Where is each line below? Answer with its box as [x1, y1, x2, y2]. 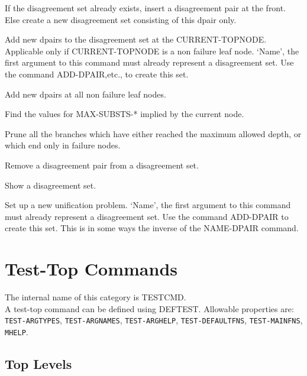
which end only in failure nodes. [5, 139, 121, 151]
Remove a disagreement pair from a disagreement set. [5, 158, 199, 171]
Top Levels [5, 354, 72, 372]
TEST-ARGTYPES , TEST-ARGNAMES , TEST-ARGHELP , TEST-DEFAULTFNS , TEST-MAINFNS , [5, 314, 303, 326]
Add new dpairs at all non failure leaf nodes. [5, 87, 166, 100]
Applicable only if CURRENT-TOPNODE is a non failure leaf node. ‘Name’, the [5, 44, 299, 57]
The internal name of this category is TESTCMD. [5, 291, 186, 303]
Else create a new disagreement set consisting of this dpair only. [5, 13, 237, 25]
